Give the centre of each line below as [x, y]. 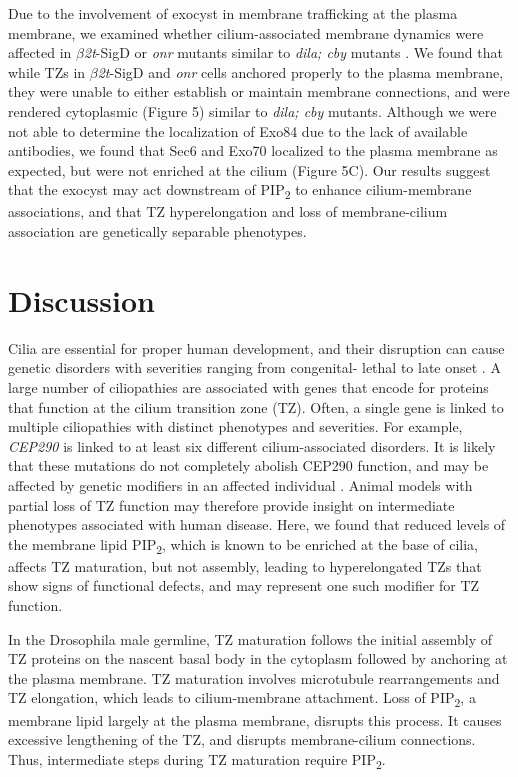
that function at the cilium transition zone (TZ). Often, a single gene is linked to [256, 406]
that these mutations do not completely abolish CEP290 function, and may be [248, 465]
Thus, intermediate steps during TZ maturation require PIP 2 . [197, 760]
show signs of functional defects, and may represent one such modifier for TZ [244, 585]
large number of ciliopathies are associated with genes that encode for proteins [248, 386]
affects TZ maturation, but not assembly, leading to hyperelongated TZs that [245, 565]
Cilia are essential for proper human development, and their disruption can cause [256, 347]
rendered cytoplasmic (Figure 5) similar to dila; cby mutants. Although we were [252, 110]
